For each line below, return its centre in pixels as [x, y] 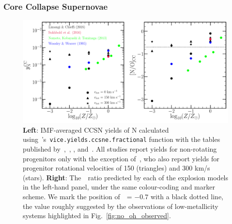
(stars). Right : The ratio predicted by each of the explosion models [126, 177]
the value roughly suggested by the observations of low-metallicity [121, 206]
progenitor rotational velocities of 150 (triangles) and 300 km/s [116, 168]
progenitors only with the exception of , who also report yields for [121, 158]
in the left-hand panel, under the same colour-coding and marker [119, 187]
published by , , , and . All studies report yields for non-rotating [120, 149]
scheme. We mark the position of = [77, 197]
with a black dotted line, [187, 197]
